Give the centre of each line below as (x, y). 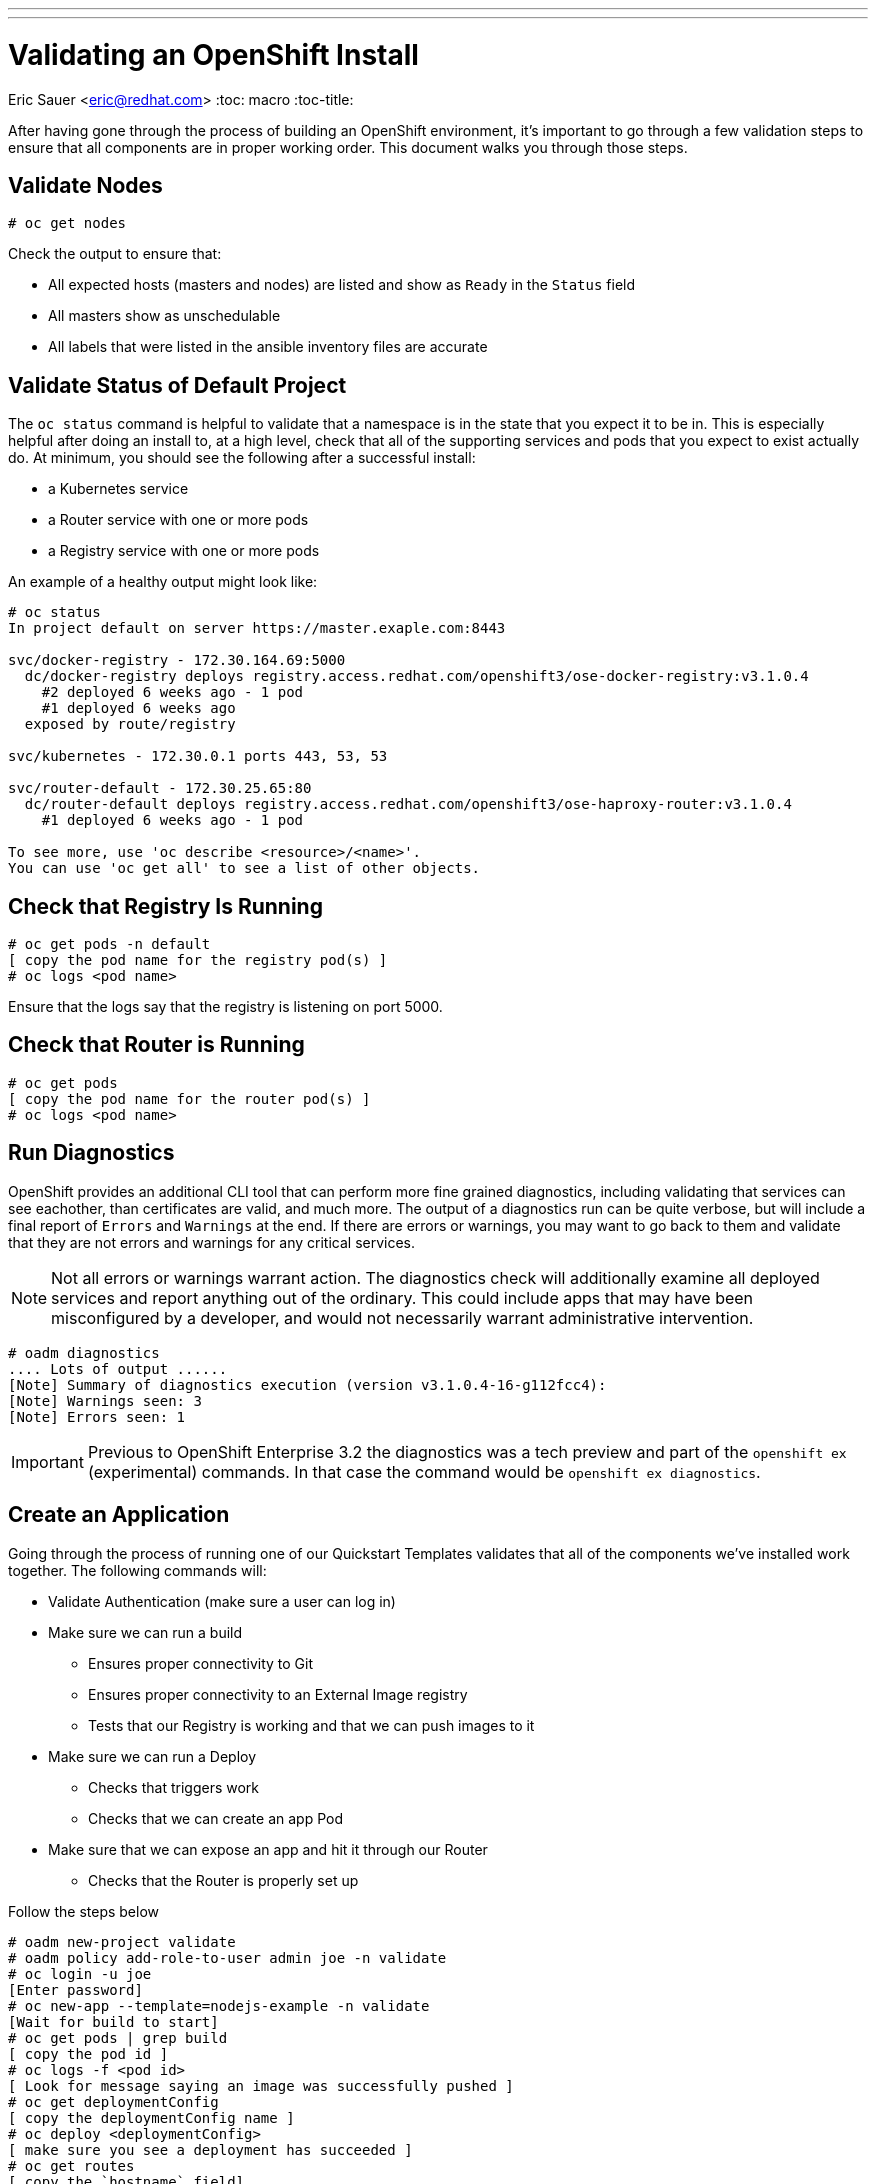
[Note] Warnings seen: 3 (105, 1400)
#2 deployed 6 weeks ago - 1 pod (172, 692)
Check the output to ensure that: (115, 254)
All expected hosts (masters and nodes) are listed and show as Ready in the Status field (342, 285)
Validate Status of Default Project (177, 385)
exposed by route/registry (130, 724)
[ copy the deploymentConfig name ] (151, 2117)
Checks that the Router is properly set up (223, 1880)
